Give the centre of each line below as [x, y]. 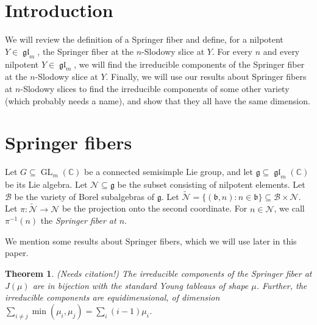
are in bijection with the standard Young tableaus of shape [141, 285]
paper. [17, 253]
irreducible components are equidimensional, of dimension [112, 297]
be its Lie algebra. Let [46, 184]
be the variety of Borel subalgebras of [84, 196]
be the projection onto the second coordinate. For [155, 208]
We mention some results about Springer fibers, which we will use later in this [151, 241]
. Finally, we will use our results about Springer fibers [206, 77]
